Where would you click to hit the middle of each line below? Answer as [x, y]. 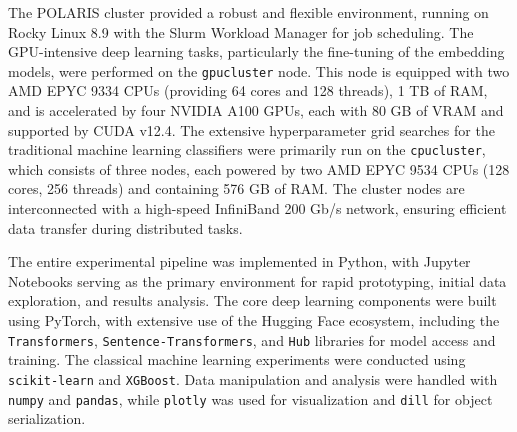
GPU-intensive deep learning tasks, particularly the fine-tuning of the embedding [256, 51]
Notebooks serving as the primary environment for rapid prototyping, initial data [257, 280]
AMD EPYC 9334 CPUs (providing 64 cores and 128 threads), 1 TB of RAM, [248, 90]
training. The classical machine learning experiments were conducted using [237, 359]
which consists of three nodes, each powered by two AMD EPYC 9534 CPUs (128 [259, 168]
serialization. [47, 418]
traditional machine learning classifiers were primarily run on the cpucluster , [247, 149]
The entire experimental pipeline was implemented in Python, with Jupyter [239, 261]
